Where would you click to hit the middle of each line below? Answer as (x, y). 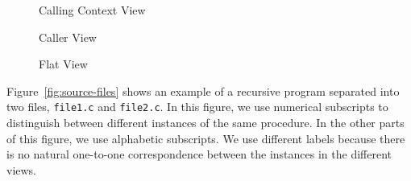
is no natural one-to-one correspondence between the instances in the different (199, 154)
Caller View (68, 37)
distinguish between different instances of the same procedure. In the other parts (205, 123)
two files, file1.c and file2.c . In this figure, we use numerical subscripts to (197, 107)
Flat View (63, 64)
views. (22, 169)
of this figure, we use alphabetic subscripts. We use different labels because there (206, 138)
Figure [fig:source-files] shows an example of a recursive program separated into (203, 90)
